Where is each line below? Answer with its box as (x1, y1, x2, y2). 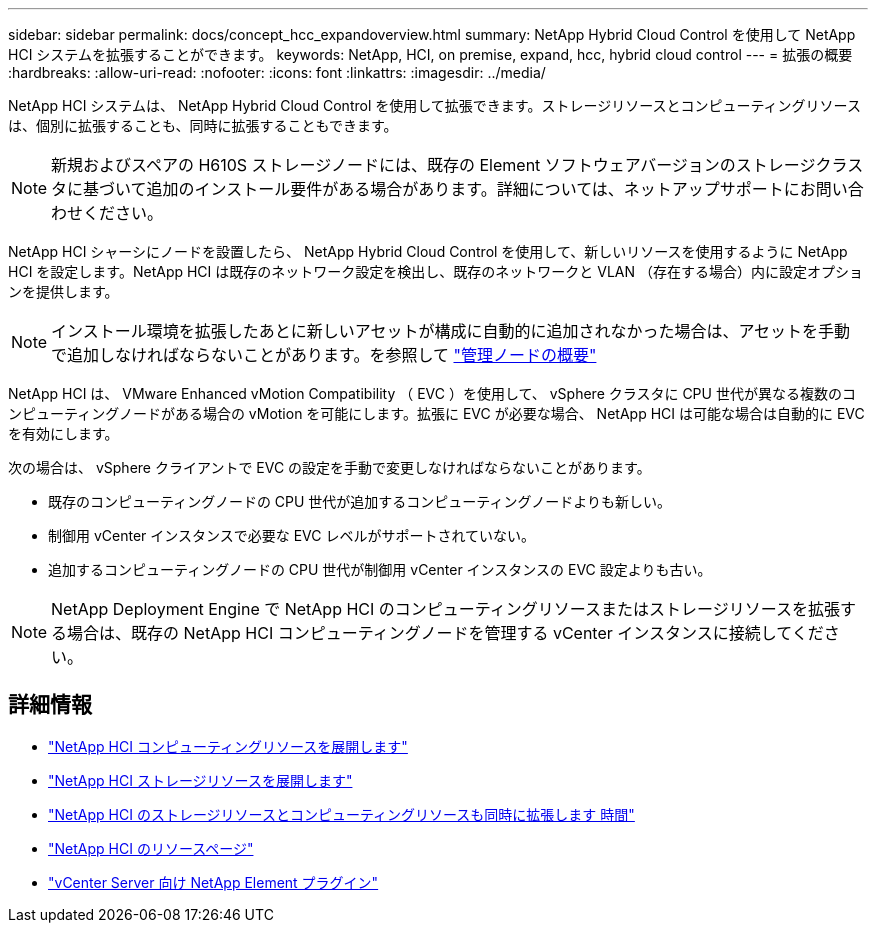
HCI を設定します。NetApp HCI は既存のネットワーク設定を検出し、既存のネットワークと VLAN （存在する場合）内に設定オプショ (8, 263, 863, 280)
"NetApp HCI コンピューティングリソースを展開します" (48, 737, 408, 755)
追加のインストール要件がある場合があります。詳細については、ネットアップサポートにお (146, 179, 816, 199)
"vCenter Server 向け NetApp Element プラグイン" (48, 873, 379, 891)
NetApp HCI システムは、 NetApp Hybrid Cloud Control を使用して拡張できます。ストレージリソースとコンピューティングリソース (8, 97, 861, 114)
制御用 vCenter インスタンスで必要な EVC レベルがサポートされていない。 (48, 527, 536, 544)
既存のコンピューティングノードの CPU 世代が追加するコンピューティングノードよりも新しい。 (48, 493, 671, 510)
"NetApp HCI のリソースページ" (48, 839, 254, 857)
